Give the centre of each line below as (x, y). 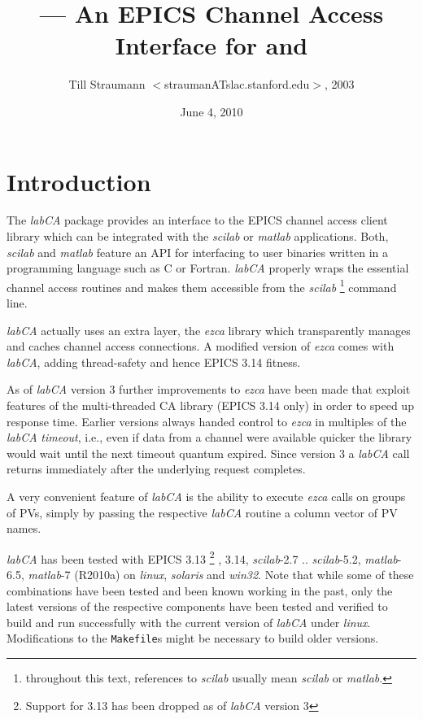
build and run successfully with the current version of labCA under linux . (189, 622)
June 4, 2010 (211, 111)
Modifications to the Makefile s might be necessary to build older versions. (193, 638)
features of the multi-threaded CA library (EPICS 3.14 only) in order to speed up (210, 405)
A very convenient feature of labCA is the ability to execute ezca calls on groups (206, 496)
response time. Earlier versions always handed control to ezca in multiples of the (207, 421)
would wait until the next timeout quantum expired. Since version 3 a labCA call (208, 453)
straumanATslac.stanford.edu (237, 84)
